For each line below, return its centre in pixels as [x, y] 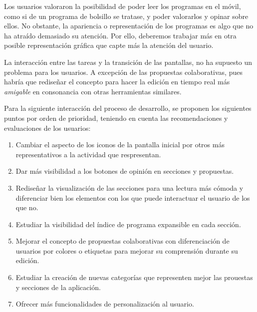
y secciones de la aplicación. [58, 287]
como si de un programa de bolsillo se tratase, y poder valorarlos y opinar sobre [126, 16]
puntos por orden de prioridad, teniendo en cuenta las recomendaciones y [116, 118]
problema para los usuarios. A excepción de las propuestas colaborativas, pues [123, 72]
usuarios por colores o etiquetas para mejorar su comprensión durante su [127, 250]
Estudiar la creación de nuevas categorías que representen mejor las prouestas [134, 277]
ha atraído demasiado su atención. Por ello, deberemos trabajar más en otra [120, 35]
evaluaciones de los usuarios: [47, 128]
